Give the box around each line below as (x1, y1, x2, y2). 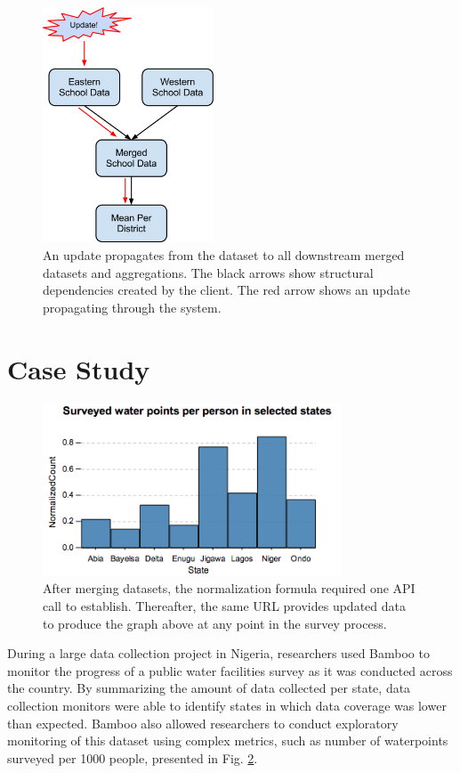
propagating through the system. (43, 297, 222, 316)
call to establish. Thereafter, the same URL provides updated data (43, 596, 406, 614)
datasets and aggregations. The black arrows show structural (43, 263, 374, 281)
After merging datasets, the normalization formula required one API (43, 579, 416, 598)
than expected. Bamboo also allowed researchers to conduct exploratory (7, 713, 399, 732)
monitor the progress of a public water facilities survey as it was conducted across (7, 661, 453, 679)
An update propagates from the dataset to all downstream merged (43, 246, 405, 264)
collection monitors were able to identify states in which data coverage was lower (7, 696, 447, 714)
